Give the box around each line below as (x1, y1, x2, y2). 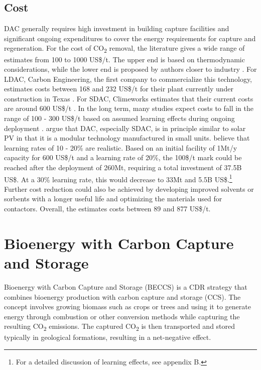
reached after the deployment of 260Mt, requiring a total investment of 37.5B (4, 162, 242, 173)
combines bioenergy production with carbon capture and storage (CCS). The (4, 291, 241, 302)
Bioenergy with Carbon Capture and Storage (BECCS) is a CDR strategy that (4, 281, 247, 292)
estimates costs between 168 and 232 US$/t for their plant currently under (4, 83, 234, 94)
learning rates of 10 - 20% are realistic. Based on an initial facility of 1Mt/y (4, 142, 237, 153)
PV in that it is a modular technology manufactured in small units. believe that (4, 133, 250, 143)
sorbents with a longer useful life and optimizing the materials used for (4, 193, 222, 204)
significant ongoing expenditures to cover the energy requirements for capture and (4, 33, 256, 43)
